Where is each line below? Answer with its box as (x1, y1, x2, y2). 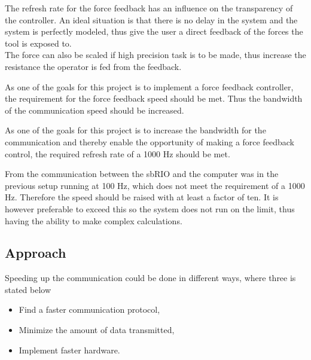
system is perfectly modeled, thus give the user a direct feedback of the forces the (5, 25, 303, 38)
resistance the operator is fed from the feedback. (5, 60, 182, 72)
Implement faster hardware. (19, 343, 120, 356)
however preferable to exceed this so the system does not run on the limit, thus (5, 202, 295, 215)
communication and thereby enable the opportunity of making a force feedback (5, 135, 294, 148)
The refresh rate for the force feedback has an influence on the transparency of (5, 2, 293, 14)
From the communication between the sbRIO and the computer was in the (5, 167, 279, 180)
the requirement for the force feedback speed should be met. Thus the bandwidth (5, 92, 303, 105)
